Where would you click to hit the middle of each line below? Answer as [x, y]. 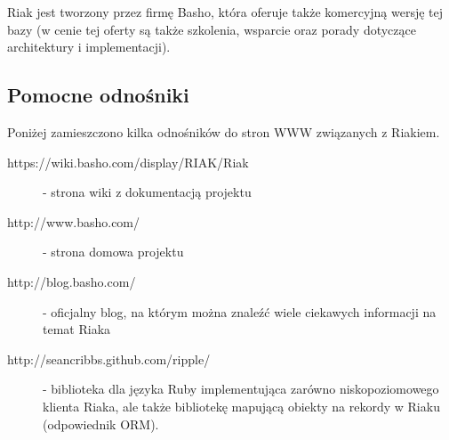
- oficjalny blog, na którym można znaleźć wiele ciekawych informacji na [240, 311]
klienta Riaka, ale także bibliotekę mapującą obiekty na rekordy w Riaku [241, 406]
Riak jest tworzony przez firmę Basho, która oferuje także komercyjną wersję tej [225, 12]
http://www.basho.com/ [74, 221]
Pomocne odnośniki [98, 95]
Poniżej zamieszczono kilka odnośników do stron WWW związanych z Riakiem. [224, 131]
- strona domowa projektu [113, 252]
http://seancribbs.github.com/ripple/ [109, 359]
